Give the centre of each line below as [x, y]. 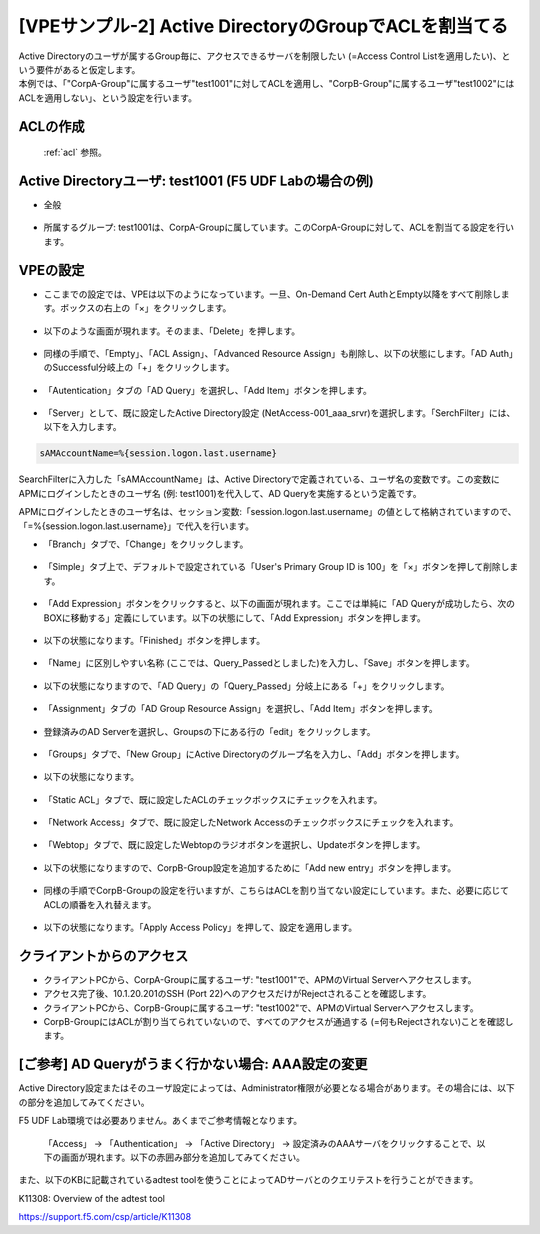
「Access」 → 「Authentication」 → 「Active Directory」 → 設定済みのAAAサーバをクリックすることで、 [260, 1143]
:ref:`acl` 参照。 [75, 152]
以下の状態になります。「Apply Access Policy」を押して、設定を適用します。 [200, 927]
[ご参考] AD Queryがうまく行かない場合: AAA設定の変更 [193, 1064]
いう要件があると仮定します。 [79, 69]
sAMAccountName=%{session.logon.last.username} [158, 453]
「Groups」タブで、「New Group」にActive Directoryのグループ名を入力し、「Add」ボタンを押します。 [254, 754]
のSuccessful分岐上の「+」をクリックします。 [139, 367]
